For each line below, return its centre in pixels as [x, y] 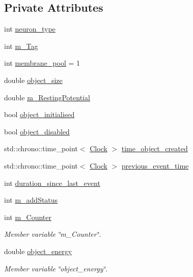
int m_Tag [21, 46]
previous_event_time [155, 165]
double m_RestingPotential [47, 97]
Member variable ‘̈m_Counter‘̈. [53, 234]
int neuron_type [30, 29]
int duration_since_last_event [52, 183]
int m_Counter [28, 217]
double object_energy [38, 251]
